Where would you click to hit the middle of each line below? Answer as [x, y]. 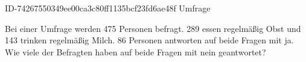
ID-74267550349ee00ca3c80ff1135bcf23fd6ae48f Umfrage [108, 8]
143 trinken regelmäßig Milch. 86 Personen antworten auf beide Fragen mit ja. [149, 40]
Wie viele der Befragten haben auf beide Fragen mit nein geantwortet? [135, 51]
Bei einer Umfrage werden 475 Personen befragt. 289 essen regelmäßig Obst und [153, 28]
